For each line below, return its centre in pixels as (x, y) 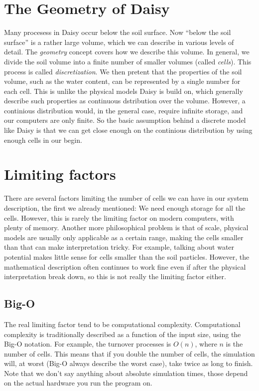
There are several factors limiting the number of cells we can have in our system (126, 198)
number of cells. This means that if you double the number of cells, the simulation (129, 353)
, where (206, 344)
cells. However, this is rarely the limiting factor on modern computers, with (119, 217)
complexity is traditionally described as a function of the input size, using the (123, 334)
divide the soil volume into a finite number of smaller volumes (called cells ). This (128, 61)
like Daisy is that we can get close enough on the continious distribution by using (128, 130)
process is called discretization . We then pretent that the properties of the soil (123, 71)
